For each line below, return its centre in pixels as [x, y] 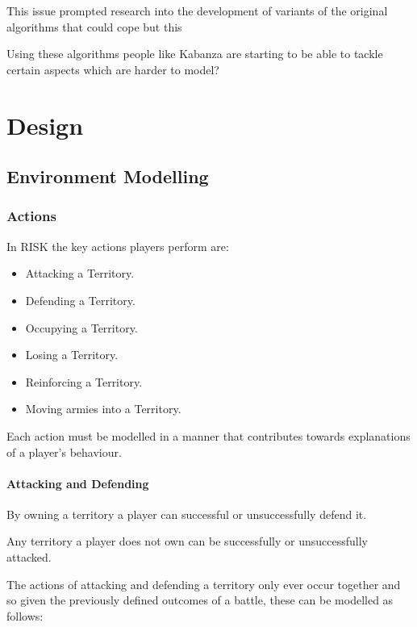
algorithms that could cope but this [94, 26]
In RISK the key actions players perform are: [118, 246]
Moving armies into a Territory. [103, 409]
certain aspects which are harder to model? [113, 69]
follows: [25, 615]
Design [45, 125]
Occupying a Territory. [81, 327]
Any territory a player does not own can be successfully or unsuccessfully [187, 541]
